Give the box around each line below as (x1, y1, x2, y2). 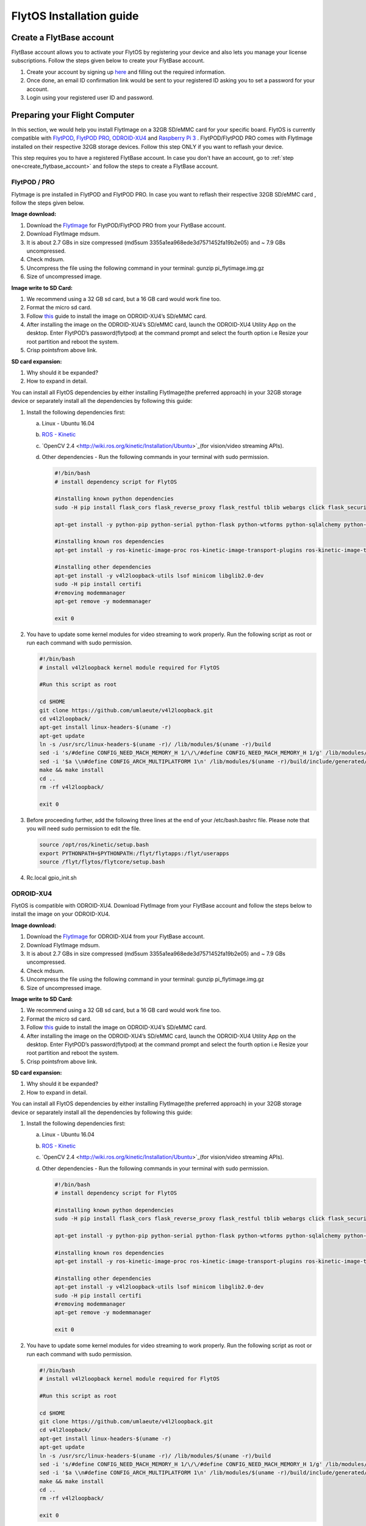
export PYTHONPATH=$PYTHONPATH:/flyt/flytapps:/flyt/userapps (39, 850, 229, 857)
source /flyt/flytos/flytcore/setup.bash (39, 858, 165, 865)
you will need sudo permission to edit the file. (26, 825, 141, 833)
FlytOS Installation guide (11, 9, 139, 23)
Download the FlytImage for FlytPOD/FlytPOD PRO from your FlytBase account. (26, 222, 226, 229)
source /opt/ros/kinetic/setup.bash (39, 841, 149, 848)
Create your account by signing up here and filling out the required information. (26, 68, 226, 76)
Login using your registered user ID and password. (26, 94, 154, 101)
